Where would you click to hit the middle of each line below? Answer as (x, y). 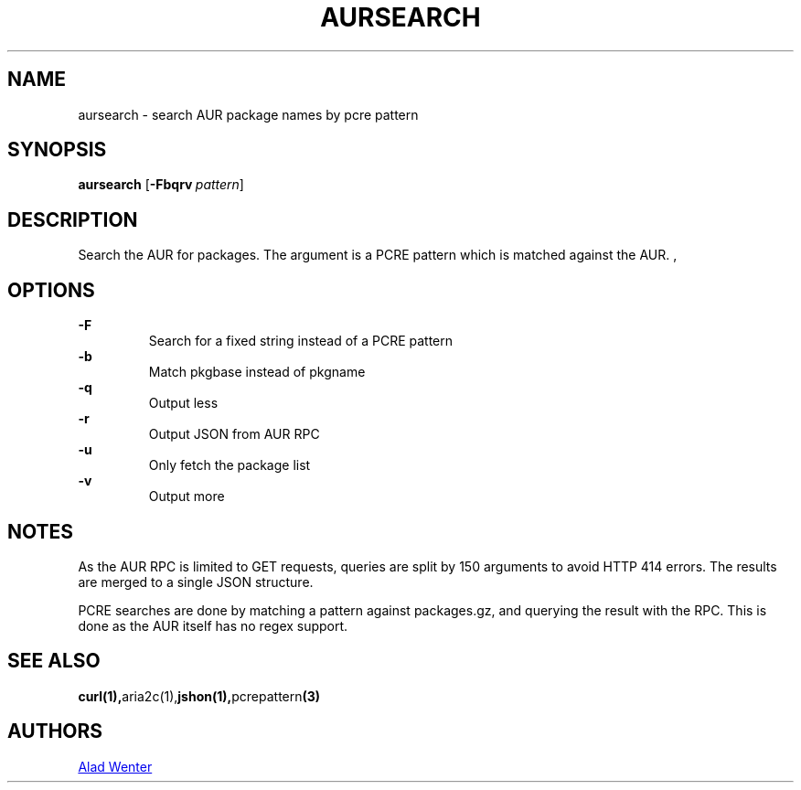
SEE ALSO (54, 661)
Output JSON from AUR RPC (234, 434)
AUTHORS (55, 731)
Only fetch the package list (230, 465)
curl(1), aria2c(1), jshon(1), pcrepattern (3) (199, 696)
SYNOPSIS (57, 150)
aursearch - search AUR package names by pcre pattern (248, 114)
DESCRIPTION (73, 219)
